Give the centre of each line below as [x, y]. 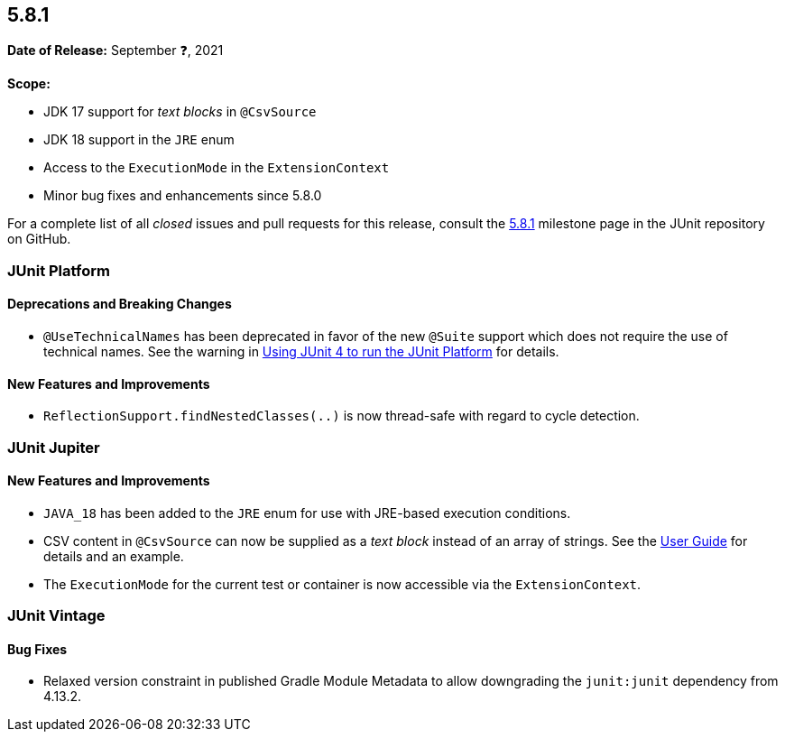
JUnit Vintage [56, 616]
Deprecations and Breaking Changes [120, 304]
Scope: [29, 84]
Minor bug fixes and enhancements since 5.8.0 [183, 196]
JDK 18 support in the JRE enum [139, 140]
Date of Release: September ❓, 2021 [115, 51]
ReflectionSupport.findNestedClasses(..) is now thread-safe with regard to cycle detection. [342, 416]
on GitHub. [39, 239]
